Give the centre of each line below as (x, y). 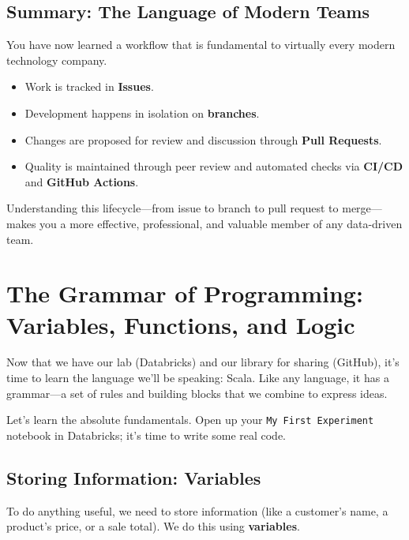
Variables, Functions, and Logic (181, 324)
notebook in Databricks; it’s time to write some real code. (146, 435)
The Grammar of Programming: (185, 293)
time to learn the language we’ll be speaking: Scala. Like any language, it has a (198, 378)
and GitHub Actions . (82, 181)
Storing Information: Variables (134, 477)
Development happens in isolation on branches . (142, 112)
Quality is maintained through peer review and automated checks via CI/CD (214, 166)
